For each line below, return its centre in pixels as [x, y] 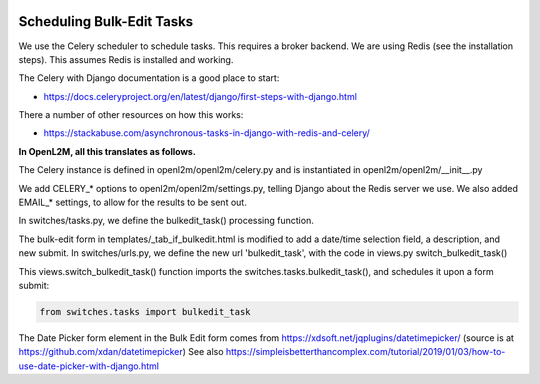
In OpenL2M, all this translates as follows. [107, 151]
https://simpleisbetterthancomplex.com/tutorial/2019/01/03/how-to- [365, 352]
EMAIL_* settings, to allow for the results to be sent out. [132, 202]
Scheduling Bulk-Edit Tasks [106, 21]
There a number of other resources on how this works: [131, 115]
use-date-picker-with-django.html [89, 366]
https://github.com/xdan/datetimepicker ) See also [121, 352]
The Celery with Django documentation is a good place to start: [149, 78]
